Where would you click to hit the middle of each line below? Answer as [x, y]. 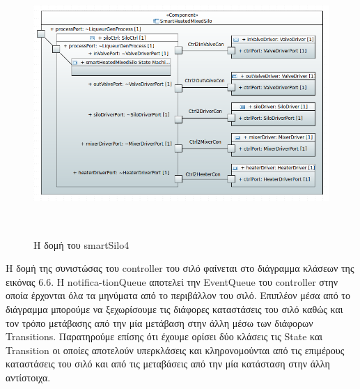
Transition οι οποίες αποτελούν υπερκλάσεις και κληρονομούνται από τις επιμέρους [175, 350]
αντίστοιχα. [28, 377]
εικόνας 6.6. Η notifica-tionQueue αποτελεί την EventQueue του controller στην [172, 281]
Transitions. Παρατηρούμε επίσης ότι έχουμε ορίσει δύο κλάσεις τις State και [164, 336]
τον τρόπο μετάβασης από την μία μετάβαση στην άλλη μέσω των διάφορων [159, 322]
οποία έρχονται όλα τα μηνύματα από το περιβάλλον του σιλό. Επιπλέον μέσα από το [178, 295]
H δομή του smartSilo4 [81, 244]
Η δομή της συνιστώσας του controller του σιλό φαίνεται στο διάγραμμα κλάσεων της [180, 268]
